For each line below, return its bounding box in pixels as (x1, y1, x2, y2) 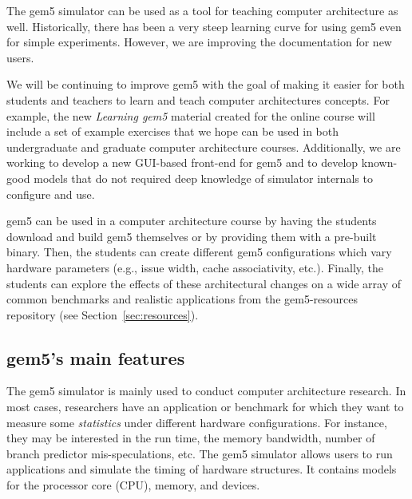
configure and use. (6, 185, 95, 202)
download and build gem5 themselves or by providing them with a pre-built (6, 228, 377, 244)
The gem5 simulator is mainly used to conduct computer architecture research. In (6, 382, 406, 399)
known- (361, 154, 398, 171)
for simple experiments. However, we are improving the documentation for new (6, 34, 392, 50)
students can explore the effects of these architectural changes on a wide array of (6, 275, 402, 291)
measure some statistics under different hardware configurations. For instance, (6, 414, 387, 430)
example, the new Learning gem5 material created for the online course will (6, 107, 375, 124)
